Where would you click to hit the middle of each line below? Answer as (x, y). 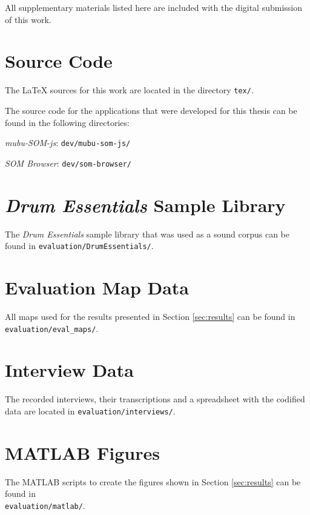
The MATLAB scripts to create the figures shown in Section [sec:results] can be (153, 481)
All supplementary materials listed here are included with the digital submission (154, 7)
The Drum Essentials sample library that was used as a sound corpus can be (147, 234)
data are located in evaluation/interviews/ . (90, 410)
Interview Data (69, 370)
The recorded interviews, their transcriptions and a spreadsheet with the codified (155, 399)
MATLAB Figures (82, 452)
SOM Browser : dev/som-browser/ (68, 163)
